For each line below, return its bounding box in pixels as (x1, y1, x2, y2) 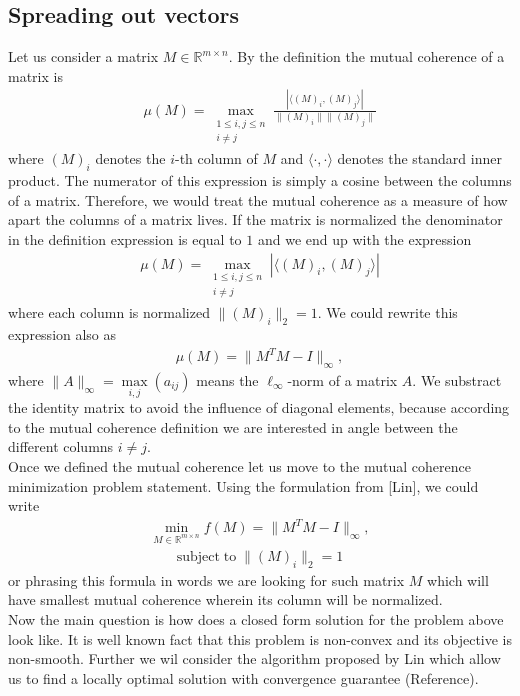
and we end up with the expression (257, 228, 472, 249)
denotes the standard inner (337, 148, 502, 169)
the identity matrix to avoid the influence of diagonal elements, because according (8, 397, 510, 418)
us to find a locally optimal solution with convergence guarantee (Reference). (8, 667, 479, 688)
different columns (8, 436, 114, 457)
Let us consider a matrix (8, 46, 159, 67)
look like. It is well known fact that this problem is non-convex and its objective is (8, 628, 513, 649)
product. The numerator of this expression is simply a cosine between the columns (8, 170, 512, 191)
